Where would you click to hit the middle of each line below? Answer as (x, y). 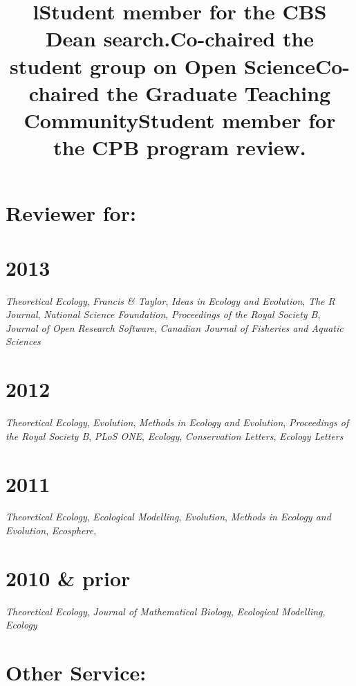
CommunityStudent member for (180, 120)
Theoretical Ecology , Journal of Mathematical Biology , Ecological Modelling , (166, 611)
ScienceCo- (297, 65)
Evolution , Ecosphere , (51, 530)
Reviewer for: (71, 213)
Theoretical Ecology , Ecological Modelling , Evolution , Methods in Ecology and (168, 517)
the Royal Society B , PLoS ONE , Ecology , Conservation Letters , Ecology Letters (175, 436)
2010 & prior (68, 578)
